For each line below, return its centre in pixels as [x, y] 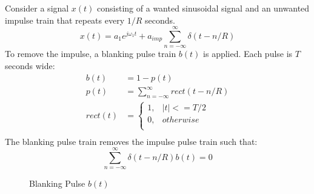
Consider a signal [37, 8]
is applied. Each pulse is [248, 54]
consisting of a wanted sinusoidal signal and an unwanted [203, 8]
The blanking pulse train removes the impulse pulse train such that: [131, 141]
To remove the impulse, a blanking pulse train [91, 54]
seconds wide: [30, 65]
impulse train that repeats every [65, 20]
